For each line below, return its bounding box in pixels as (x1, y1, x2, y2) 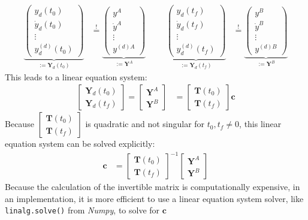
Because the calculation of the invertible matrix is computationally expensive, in (5, 180, 300, 193)
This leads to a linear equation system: (5, 70, 147, 83)
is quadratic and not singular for (85, 117, 205, 130)
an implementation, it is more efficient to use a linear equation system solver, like (5, 192, 304, 204)
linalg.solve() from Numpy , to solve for (5, 204, 160, 216)
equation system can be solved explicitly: (5, 137, 155, 150)
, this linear (239, 117, 282, 130)
